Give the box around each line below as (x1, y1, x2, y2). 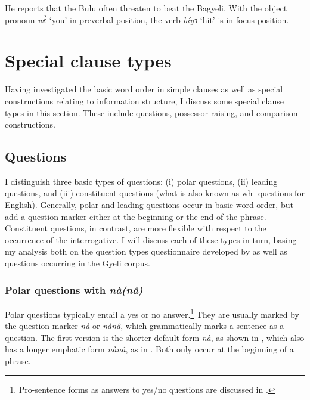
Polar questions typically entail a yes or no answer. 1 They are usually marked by (5, 306, 299, 320)
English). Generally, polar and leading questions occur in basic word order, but (5, 199, 293, 211)
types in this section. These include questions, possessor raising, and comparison (5, 106, 298, 119)
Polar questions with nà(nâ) (5, 282, 143, 297)
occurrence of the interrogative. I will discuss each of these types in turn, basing (5, 233, 297, 246)
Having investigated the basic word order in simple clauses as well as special (5, 83, 283, 95)
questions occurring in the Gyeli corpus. (5, 257, 150, 269)
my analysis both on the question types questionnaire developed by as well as (5, 245, 287, 258)
